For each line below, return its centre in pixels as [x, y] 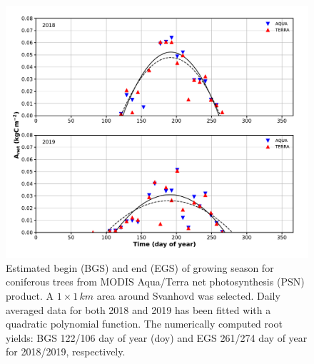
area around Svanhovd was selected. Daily [188, 295]
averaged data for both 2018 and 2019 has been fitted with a [138, 309]
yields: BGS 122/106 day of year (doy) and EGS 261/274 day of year [157, 337]
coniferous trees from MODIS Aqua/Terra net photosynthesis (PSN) [155, 282]
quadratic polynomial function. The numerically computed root [144, 324]
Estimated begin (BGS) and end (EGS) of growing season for [140, 267]
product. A [30, 295]
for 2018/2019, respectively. [66, 352]
